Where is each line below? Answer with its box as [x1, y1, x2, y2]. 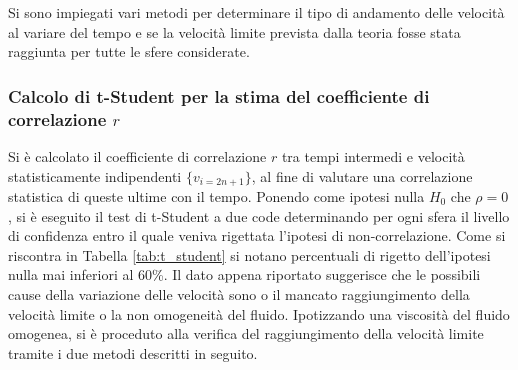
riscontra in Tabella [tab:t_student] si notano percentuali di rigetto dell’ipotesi [8, 244, 491, 265]
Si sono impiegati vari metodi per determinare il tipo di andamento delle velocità [8, 2, 505, 22]
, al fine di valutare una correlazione [251, 165, 473, 186]
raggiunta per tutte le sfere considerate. [8, 41, 250, 62]
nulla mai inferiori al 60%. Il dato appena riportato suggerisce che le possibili [8, 264, 481, 285]
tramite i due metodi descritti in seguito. [8, 342, 258, 363]
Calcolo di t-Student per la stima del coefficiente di [8, 83, 430, 108]
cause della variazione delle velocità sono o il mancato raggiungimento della [8, 283, 470, 304]
